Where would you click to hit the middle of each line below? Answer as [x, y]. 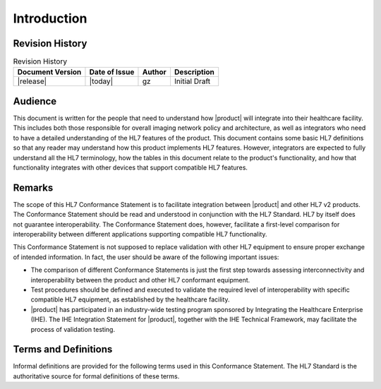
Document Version [49, 72]
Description [194, 72]
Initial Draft [192, 81]
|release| [32, 81]
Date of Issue [112, 72]
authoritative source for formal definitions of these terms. [96, 376]
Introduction [50, 18]
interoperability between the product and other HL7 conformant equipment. [140, 280]
